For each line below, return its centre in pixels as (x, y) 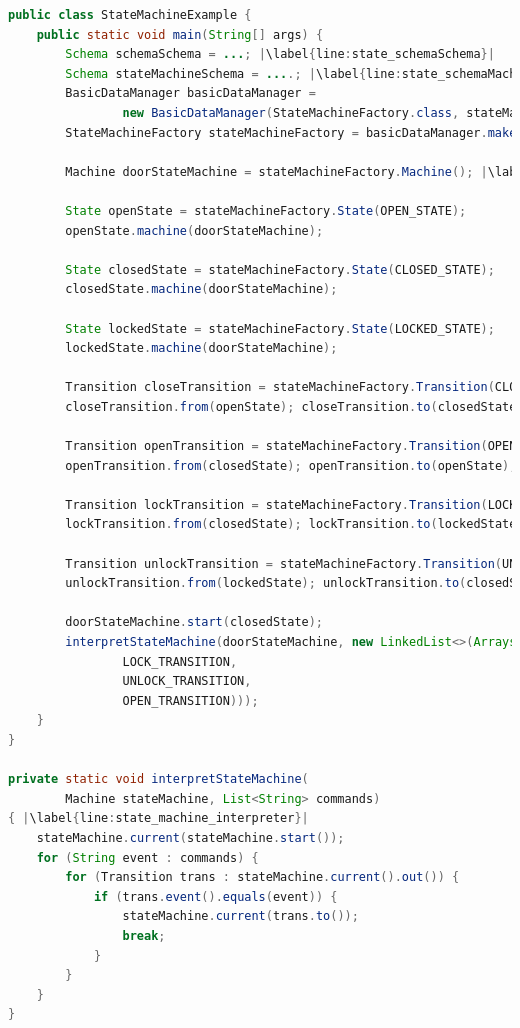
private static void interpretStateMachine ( (158, 779)
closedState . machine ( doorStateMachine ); (201, 289)
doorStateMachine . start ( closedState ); (194, 622)
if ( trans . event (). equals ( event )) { (215, 896)
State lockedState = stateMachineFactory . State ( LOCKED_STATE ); (280, 328)
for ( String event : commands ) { (147, 857)
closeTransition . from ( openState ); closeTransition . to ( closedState (291, 406)
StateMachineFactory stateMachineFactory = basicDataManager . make (291, 132)
